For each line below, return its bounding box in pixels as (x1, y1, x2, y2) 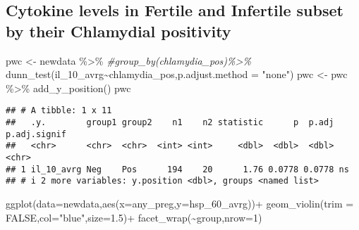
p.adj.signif (6, 129, 66, 139)
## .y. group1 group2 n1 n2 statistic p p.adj (6, 117, 334, 128)
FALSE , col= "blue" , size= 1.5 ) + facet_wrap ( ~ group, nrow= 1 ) (6, 210, 262, 224)
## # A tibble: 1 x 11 (6, 106, 112, 116)
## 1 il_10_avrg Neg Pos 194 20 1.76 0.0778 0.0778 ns (6, 164, 349, 174)
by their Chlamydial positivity (6, 20, 231, 41)
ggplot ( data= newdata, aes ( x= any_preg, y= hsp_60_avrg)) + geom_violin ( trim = (6, 196, 354, 210)
